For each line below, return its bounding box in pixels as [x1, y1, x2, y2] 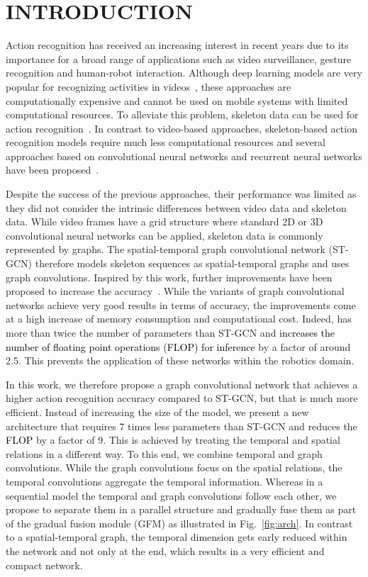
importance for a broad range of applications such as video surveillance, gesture [6, 51, 352, 66]
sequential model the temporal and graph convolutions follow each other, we [6, 488, 337, 503]
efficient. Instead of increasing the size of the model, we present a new [6, 404, 309, 419]
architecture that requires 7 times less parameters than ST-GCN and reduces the [6, 418, 357, 433]
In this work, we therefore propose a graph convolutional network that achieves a [6, 376, 358, 391]
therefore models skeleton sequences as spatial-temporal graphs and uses [35, 256, 350, 271]
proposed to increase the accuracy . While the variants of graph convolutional [6, 284, 345, 298]
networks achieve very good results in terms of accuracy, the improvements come [6, 297, 356, 312]
